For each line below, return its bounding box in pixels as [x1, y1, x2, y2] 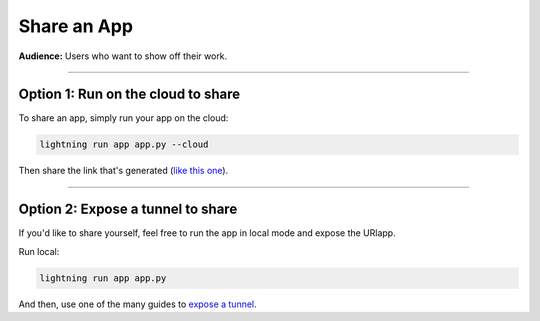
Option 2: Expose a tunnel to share [18, 201, 238, 218]
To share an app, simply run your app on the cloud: [18, 112, 229, 124]
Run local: [18, 245, 60, 257]
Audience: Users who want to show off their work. [18, 50, 228, 62]
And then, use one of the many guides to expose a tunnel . [18, 298, 257, 310]
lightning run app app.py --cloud [39, 139, 209, 150]
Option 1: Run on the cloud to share [18, 86, 241, 103]
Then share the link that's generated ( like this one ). [18, 165, 229, 177]
